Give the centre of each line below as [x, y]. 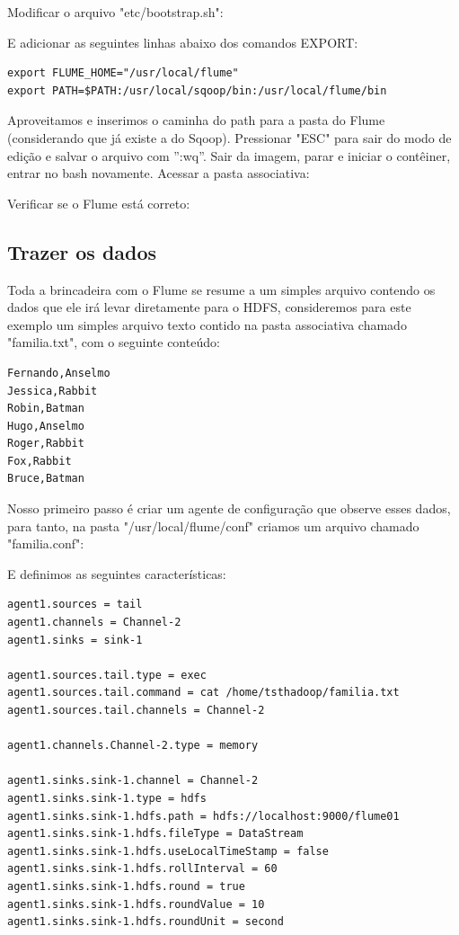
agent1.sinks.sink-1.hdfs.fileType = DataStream [155, 834]
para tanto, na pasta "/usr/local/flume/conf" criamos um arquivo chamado [213, 525]
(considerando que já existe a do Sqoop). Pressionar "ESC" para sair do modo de [229, 137]
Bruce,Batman [46, 479]
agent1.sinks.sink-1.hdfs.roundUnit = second [146, 922]
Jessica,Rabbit [53, 391]
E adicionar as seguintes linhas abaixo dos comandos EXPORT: [183, 42]
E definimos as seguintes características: [117, 573]
